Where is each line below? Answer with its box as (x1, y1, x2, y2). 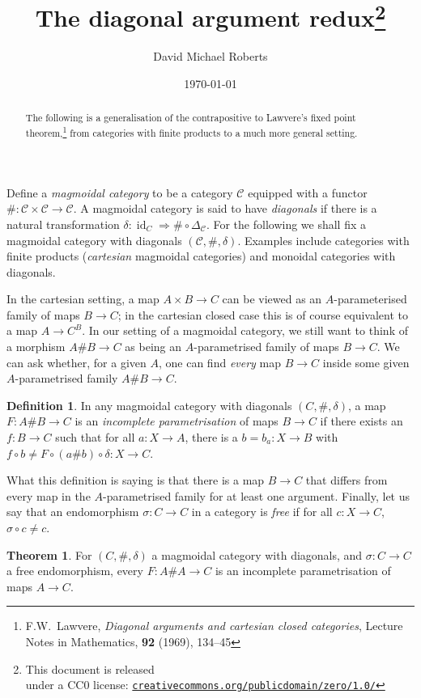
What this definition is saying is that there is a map (6, 472, 265, 489)
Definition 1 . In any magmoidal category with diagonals (6, 396, 292, 413)
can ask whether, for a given (6, 353, 147, 370)
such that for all (55, 429, 135, 446)
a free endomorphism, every (6, 562, 143, 579)
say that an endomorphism (6, 503, 139, 520)
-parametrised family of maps (193, 338, 339, 355)
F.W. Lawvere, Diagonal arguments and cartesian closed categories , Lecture (25, 617, 403, 634)
